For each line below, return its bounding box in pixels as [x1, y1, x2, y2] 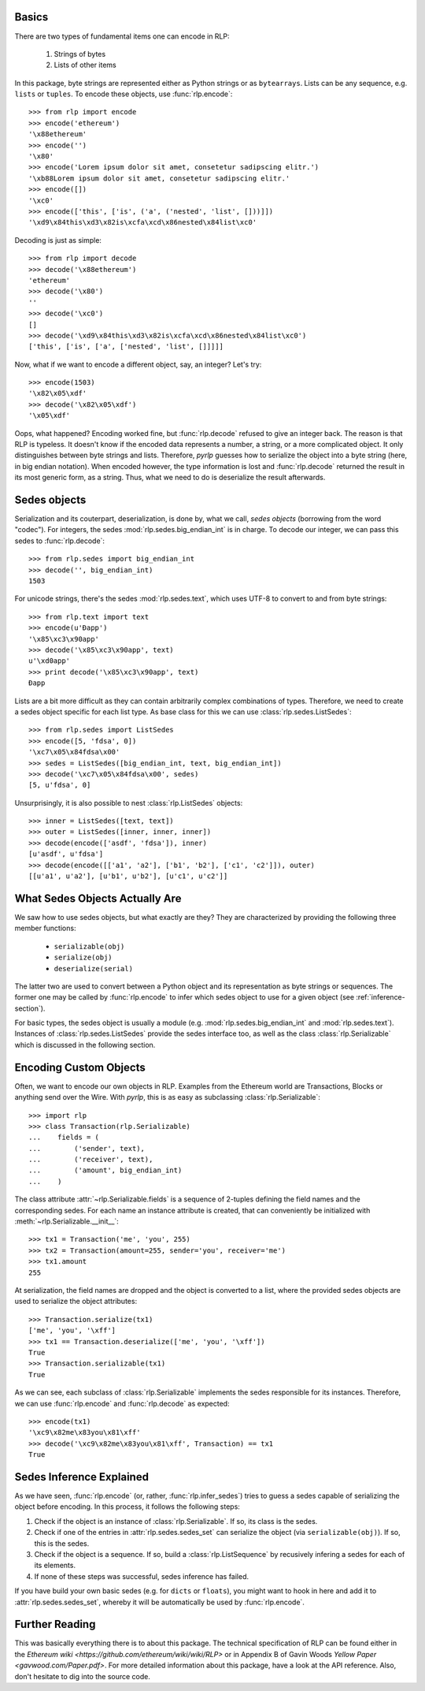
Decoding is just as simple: [14, 235, 102, 244]
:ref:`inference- [355, 993, 405, 1002]
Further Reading [14, 1618, 96, 1631]
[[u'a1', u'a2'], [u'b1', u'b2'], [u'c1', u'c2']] [28, 872, 228, 881]
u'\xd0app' [28, 657, 71, 665]
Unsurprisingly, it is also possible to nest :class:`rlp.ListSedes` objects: [14, 798, 243, 807]
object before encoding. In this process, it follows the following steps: [14, 1502, 240, 1511]
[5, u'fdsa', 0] [28, 780, 91, 790]
